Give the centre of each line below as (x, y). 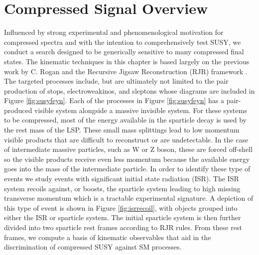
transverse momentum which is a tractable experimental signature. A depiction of (129, 198)
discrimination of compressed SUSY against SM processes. (93, 247)
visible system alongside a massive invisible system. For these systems (141, 110)
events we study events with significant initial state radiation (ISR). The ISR (122, 179)
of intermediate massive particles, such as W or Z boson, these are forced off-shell (128, 149)
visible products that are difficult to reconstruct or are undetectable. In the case (126, 139)
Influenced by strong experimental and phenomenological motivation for (114, 32)
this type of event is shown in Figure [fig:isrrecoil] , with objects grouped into (121, 207)
